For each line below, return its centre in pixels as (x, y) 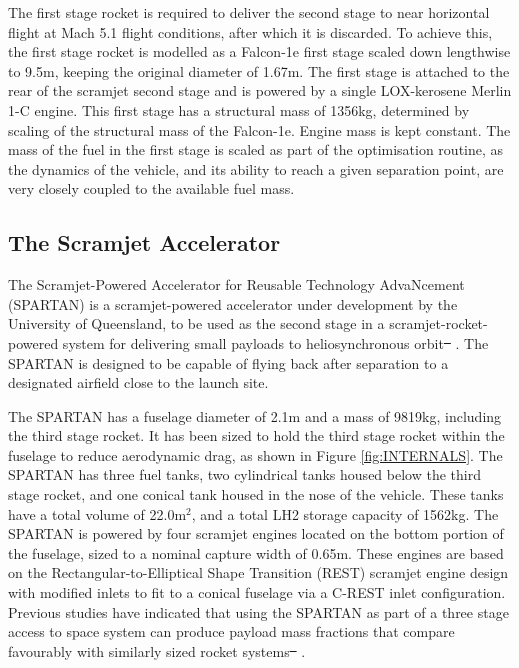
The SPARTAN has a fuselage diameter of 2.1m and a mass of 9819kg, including (255, 415)
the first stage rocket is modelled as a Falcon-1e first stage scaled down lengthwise (259, 51)
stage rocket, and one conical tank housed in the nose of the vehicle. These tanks (256, 494)
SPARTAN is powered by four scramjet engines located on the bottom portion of (256, 533)
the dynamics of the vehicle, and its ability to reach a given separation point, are (256, 168)
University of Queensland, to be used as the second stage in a (196, 323)
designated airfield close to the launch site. (138, 382)
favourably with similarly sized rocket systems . (157, 650)
